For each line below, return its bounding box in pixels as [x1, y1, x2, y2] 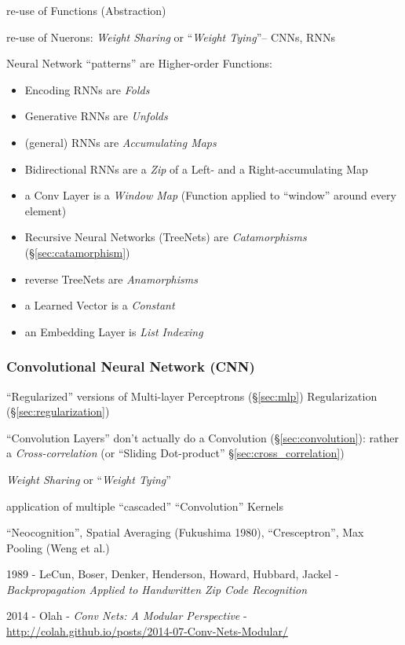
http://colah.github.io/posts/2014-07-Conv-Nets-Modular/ [6, 623, 288, 640]
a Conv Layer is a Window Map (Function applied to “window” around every [24, 187, 396, 203]
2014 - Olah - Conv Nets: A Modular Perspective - [6, 607, 247, 624]
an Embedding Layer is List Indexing [24, 323, 203, 339]
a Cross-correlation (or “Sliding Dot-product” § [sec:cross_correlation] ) [6, 445, 345, 461]
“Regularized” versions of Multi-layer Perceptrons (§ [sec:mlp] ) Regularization [6, 387, 378, 404]
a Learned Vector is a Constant [24, 297, 175, 313]
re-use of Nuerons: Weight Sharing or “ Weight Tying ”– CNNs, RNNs [6, 28, 335, 45]
